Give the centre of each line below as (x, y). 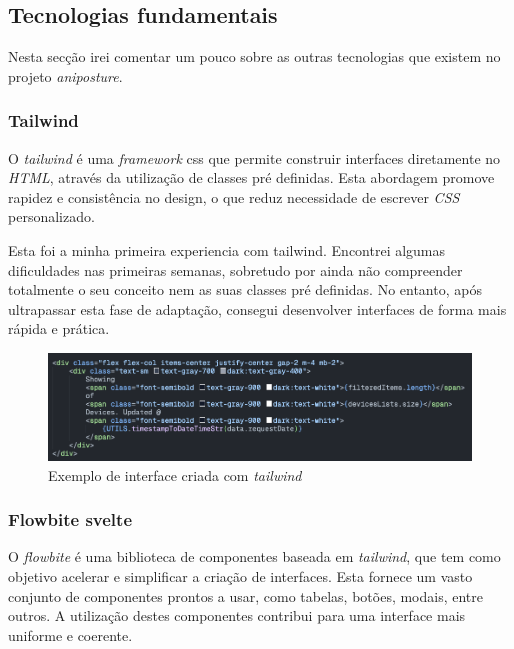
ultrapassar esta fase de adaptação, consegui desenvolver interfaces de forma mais (257, 308)
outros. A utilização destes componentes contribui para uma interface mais (237, 615)
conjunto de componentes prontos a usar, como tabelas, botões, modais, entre (246, 595)
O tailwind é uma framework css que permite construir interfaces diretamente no (254, 157)
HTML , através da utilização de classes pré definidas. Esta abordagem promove (251, 177)
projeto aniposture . (65, 75)
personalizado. (51, 216)
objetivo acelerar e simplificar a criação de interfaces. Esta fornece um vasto (240, 576)
